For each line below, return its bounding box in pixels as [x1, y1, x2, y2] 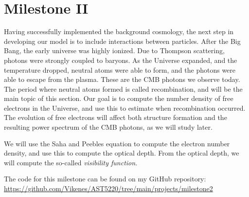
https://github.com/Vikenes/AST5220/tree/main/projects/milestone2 [4, 183, 213, 194]
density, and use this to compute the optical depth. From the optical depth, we [4, 148, 239, 158]
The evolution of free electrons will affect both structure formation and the [4, 112, 227, 122]
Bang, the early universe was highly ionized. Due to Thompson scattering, [4, 45, 225, 56]
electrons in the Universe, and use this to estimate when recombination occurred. [4, 102, 246, 113]
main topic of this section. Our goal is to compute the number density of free [4, 93, 233, 103]
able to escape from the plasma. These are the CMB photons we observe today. [4, 74, 240, 84]
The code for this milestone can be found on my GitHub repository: [4, 174, 206, 184]
